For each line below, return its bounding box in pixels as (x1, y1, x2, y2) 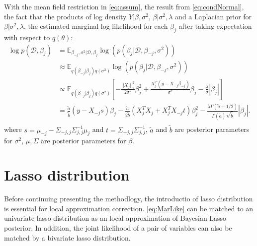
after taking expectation (178, 21, 252, 31)
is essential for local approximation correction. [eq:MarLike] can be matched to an (4, 203, 254, 213)
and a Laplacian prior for (175, 11, 252, 21)
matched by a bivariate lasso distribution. (4, 232, 131, 243)
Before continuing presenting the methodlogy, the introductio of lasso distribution (4, 193, 253, 204)
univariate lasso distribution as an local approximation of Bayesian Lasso (4, 213, 227, 223)
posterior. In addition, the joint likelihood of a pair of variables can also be (4, 222, 232, 233)
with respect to (4, 32, 50, 42)
